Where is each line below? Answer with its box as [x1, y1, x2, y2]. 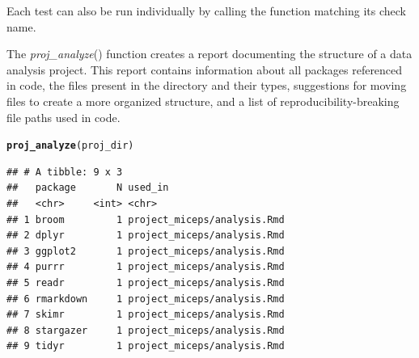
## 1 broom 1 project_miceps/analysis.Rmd [6, 213, 285, 225]
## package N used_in [6, 182, 169, 194]
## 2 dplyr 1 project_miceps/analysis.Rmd [6, 230, 285, 242]
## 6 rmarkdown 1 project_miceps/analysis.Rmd [6, 293, 285, 305]
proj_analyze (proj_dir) [6, 140, 134, 152]
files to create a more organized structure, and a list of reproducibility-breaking [6, 92, 400, 109]
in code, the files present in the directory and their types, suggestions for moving [6, 77, 407, 94]
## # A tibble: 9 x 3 [6, 166, 123, 178]
